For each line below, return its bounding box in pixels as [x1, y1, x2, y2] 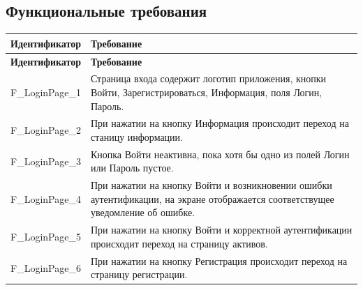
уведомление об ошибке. [90, 205, 195, 220]
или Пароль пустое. [90, 160, 174, 175]
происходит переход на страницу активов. [90, 236, 268, 250]
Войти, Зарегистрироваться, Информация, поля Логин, [90, 84, 323, 99]
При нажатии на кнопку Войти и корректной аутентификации [90, 222, 353, 237]
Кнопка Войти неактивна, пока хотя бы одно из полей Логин [90, 146, 350, 161]
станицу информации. [90, 130, 183, 144]
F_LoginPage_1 [10, 84, 81, 99]
